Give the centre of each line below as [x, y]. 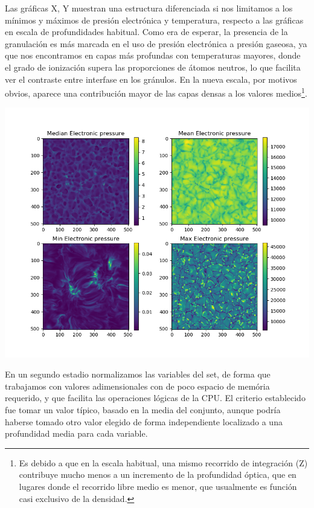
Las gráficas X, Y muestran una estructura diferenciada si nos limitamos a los [149, 8]
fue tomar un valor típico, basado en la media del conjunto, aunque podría [143, 410]
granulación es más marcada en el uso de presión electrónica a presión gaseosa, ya [156, 43]
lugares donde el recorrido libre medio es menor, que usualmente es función [158, 487]
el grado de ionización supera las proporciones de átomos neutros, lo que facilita [153, 67]
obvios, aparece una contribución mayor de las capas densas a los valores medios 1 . [156, 92]
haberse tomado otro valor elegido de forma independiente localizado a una [144, 421]
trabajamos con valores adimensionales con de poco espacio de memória [137, 386]
